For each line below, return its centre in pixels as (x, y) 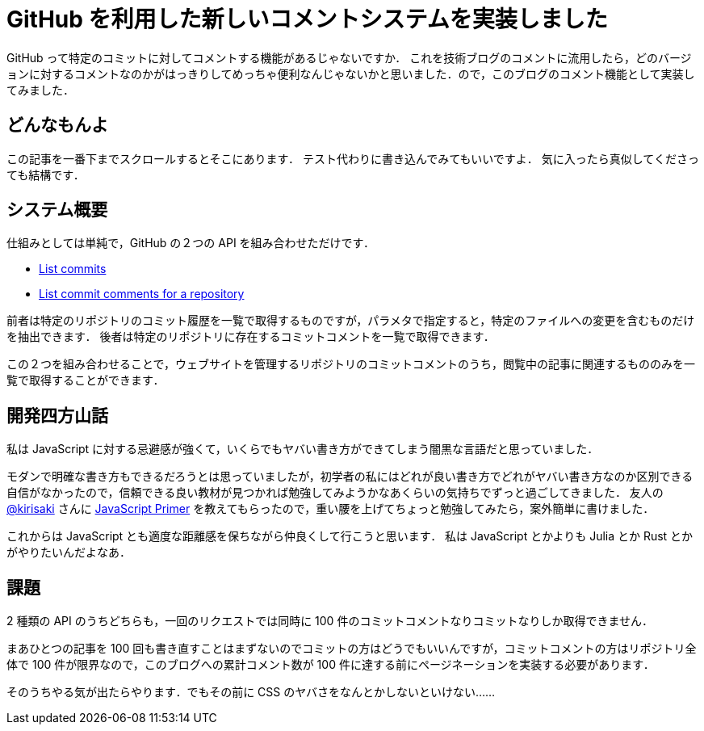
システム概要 (57, 210)
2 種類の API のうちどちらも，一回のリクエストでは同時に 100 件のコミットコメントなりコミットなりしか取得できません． (330, 621)
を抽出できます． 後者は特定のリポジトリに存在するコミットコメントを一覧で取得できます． (251, 337)
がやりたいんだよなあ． (69, 552)
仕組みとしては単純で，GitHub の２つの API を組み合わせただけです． (191, 243)
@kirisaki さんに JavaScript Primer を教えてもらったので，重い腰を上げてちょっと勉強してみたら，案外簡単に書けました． (331, 509)
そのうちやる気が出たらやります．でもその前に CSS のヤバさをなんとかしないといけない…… (251, 692)
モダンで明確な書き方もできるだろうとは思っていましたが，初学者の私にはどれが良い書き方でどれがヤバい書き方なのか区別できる (350, 477)
